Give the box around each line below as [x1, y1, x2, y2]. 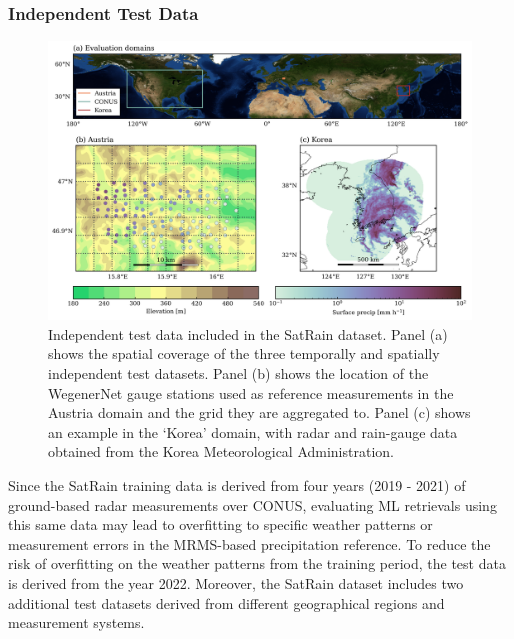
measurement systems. [8, 612, 145, 633]
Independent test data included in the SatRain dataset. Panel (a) [48, 323, 448, 344]
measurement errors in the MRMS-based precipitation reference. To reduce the [8, 533, 491, 554]
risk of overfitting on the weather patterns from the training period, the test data [8, 553, 506, 574]
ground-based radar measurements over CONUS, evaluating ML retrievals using [8, 494, 497, 515]
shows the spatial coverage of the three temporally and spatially [48, 343, 440, 364]
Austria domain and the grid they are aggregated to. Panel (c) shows [48, 402, 471, 423]
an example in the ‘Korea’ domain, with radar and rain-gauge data [48, 421, 458, 442]
